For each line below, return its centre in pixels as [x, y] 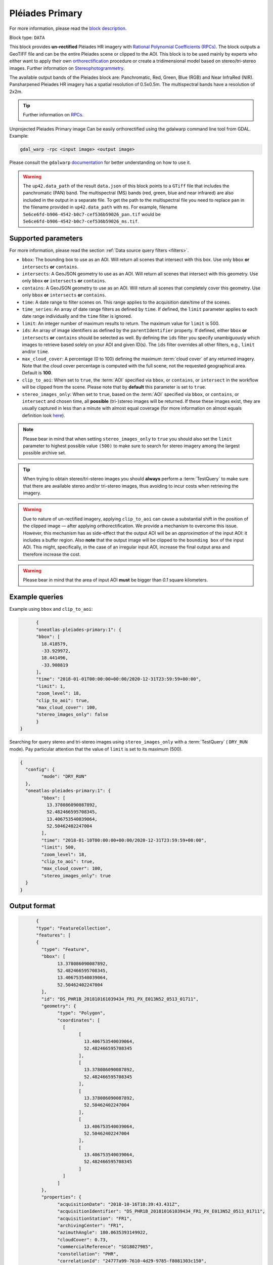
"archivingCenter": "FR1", [91, 1225]
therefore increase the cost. [52, 554]
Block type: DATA [27, 37]
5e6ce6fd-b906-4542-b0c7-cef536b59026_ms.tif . [81, 221]
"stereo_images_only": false [72, 714]
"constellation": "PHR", [88, 1254]
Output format [32, 906]
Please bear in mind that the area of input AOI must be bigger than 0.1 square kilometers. [116, 580]
